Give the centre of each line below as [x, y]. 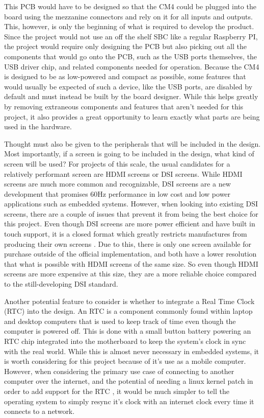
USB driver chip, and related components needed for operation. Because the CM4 [132, 66]
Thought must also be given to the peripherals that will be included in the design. [133, 143]
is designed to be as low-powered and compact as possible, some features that [125, 76]
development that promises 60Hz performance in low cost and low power [117, 193]
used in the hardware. [38, 126]
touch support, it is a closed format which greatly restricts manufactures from [126, 234]
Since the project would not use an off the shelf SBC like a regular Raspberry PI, [131, 36]
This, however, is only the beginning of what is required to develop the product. [129, 26]
